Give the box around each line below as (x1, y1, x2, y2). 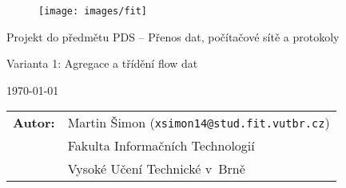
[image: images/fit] (38, 6, 148, 17)
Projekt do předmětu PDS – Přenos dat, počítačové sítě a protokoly (6, 28, 340, 45)
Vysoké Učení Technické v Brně (67, 159, 245, 178)
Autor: (13, 113, 55, 132)
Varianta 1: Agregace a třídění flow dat (6, 55, 198, 72)
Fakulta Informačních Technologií (67, 136, 255, 155)
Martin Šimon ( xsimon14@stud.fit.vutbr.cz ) (67, 113, 330, 132)
